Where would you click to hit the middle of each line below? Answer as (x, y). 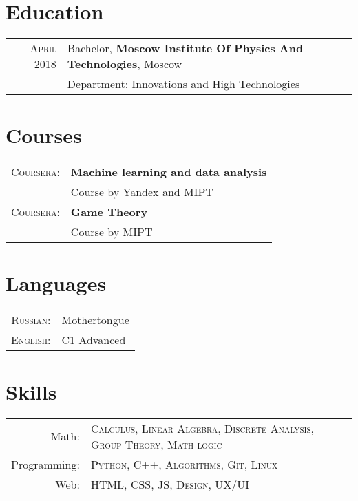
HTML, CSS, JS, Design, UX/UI (170, 484)
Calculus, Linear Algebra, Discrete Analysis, (202, 428)
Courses (44, 135)
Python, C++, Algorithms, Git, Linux (184, 464)
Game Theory (109, 212)
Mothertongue (95, 320)
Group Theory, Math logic (156, 444)
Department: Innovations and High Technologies (183, 84)
